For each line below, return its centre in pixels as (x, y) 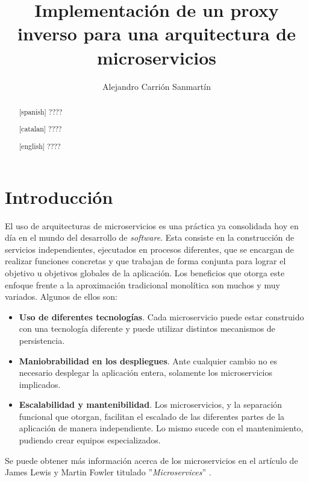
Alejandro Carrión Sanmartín (157, 86)
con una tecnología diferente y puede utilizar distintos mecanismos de (147, 328)
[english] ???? (40, 146)
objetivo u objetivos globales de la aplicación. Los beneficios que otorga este (145, 272)
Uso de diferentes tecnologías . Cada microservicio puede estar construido (161, 316)
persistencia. (42, 340)
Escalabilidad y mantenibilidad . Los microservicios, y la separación (151, 404)
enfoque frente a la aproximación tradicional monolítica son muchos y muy (142, 284)
